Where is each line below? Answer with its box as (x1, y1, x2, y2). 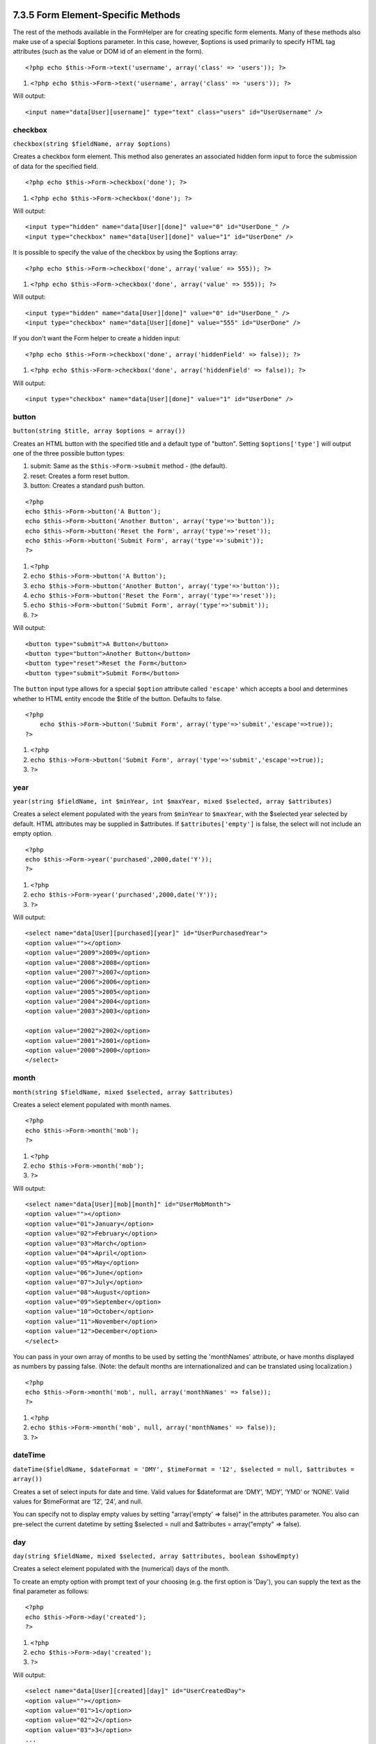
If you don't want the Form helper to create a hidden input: (13, 334, 181, 343)
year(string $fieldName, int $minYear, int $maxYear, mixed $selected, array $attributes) (13, 797, 333, 806)
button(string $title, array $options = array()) (13, 427, 186, 435)
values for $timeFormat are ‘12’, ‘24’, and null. (13, 1497, 143, 1505)
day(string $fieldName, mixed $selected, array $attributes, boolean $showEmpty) (13, 1552, 299, 1560)
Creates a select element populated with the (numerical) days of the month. (13, 1565, 230, 1573)
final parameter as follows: (13, 1587, 90, 1595)
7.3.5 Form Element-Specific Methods (13, 9, 181, 21)
